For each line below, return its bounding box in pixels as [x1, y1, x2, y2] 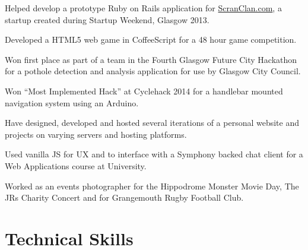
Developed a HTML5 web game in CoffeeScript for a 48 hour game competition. [5, 33, 297, 46]
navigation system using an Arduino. [5, 96, 139, 109]
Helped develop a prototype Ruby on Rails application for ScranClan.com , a [5, 2, 282, 14]
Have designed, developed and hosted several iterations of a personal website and [5, 116, 300, 129]
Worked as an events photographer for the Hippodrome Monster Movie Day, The [5, 179, 299, 192]
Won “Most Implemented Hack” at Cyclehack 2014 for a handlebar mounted [5, 84, 283, 97]
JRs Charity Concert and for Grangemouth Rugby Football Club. [5, 191, 244, 204]
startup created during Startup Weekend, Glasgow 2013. [5, 13, 209, 26]
